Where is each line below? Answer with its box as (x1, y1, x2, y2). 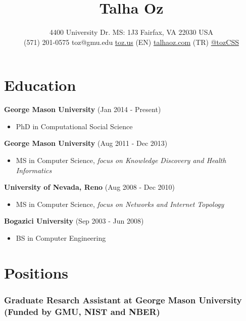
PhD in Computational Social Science (16, 121, 133, 131)
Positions (4, 262, 69, 283)
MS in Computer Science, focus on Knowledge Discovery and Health (16, 155, 226, 166)
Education (4, 75, 76, 95)
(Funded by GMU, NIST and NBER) (4, 305, 160, 317)
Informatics (16, 165, 52, 175)
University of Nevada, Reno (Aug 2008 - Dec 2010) (4, 182, 175, 192)
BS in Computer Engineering (16, 233, 106, 243)
